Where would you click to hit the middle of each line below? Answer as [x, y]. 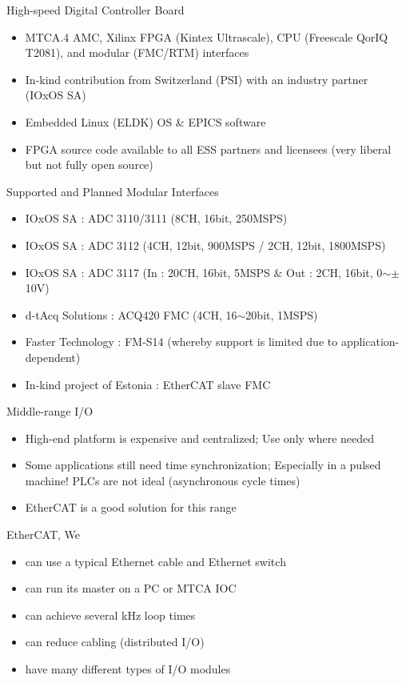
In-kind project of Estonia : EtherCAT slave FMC [148, 384]
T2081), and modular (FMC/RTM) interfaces [137, 52]
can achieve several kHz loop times [110, 615]
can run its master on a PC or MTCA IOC [131, 588]
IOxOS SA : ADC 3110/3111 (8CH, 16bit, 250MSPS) [156, 218]
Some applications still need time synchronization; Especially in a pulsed [203, 465]
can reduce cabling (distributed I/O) [115, 642]
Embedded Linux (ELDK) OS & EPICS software [145, 121]
